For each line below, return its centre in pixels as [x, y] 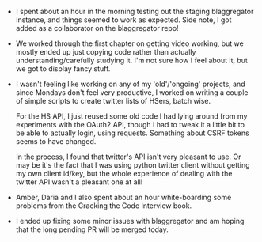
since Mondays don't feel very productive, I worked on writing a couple [132, 93]
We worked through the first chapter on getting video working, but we [129, 43]
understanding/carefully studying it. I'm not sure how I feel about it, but [131, 60]
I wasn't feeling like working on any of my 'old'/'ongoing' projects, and [130, 84]
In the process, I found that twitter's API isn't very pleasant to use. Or [128, 157]
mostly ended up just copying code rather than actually [106, 52]
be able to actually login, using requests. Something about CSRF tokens [132, 133]
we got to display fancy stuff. [63, 69]
